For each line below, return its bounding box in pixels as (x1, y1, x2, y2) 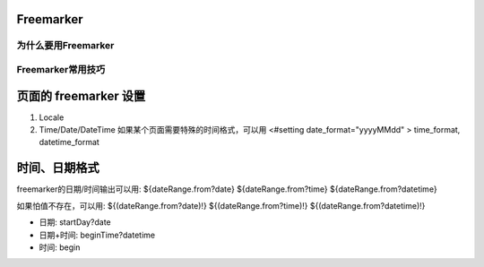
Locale (39, 112, 65, 123)
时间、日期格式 (16, 160, 99, 176)
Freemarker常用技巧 (16, 63, 106, 75)
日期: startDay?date (39, 217, 111, 228)
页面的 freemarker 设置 (16, 88, 146, 103)
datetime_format (39, 137, 100, 148)
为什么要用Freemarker (16, 39, 115, 52)
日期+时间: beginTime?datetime (39, 229, 156, 240)
